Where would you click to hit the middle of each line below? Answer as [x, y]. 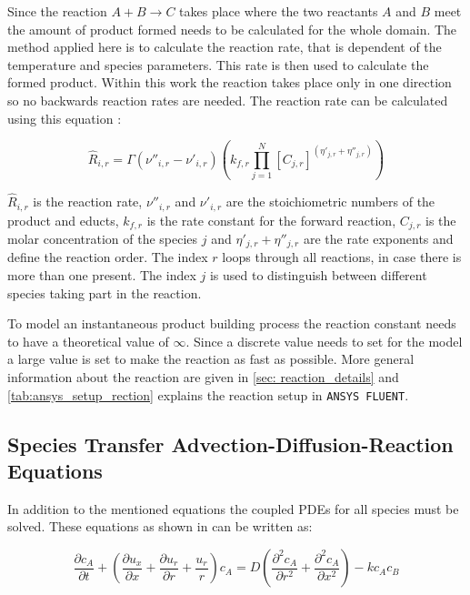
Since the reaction [57, 11]
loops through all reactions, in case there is [342, 257]
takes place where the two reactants [279, 11]
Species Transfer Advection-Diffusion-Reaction [230, 444]
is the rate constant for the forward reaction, [271, 220]
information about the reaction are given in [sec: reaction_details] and [203, 377]
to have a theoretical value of [88, 341]
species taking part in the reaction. [105, 292]
